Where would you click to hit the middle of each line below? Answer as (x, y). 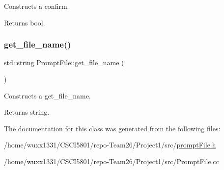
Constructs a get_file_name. (47, 95)
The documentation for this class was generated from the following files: (112, 128)
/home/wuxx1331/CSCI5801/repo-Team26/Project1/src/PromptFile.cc (112, 161)
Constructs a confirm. (37, 6)
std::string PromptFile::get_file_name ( (64, 62)
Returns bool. (25, 22)
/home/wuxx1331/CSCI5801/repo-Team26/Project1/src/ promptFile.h (110, 145)
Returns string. (27, 112)
